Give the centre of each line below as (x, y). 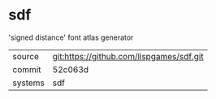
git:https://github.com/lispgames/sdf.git (128, 56)
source (26, 56)
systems (28, 83)
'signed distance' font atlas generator (71, 37)
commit (27, 69)
